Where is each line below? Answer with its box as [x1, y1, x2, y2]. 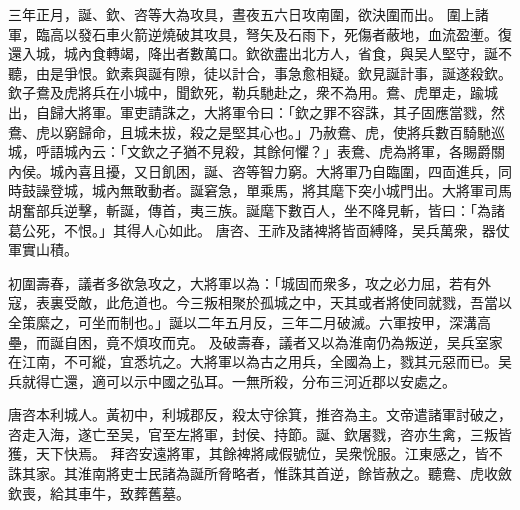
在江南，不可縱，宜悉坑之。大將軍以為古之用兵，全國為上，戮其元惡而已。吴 [8, 351, 512, 372]
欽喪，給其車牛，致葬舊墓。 [8, 482, 190, 503]
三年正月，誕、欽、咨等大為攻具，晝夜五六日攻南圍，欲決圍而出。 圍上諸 [8, 4, 489, 24]
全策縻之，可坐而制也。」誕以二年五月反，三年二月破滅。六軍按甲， [8, 311, 449, 332]
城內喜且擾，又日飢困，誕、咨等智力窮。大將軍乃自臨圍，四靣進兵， [49, 160, 498, 181]
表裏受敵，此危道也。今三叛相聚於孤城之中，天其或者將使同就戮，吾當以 [35, 292, 512, 313]
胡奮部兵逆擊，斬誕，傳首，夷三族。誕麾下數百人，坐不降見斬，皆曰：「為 [8, 199, 491, 220]
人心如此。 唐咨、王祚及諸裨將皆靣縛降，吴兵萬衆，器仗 [140, 219, 510, 240]
